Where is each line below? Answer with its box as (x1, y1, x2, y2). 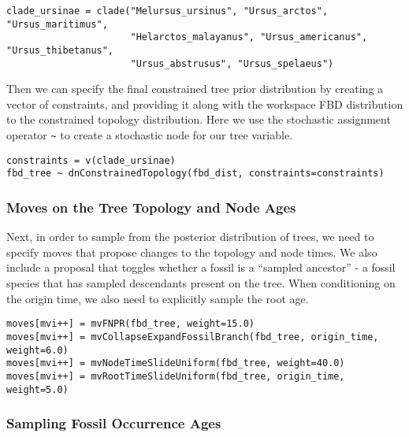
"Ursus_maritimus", (6, 18, 108, 30)
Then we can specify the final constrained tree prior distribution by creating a (6, 80, 384, 97)
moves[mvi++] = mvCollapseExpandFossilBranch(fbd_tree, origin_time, (6, 331, 379, 343)
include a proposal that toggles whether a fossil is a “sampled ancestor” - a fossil (6, 259, 396, 276)
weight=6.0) (6, 344, 69, 356)
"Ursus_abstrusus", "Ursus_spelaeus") (130, 57, 334, 69)
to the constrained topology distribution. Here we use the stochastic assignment (6, 111, 391, 128)
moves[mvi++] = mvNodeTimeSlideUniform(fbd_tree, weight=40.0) (6, 357, 345, 369)
